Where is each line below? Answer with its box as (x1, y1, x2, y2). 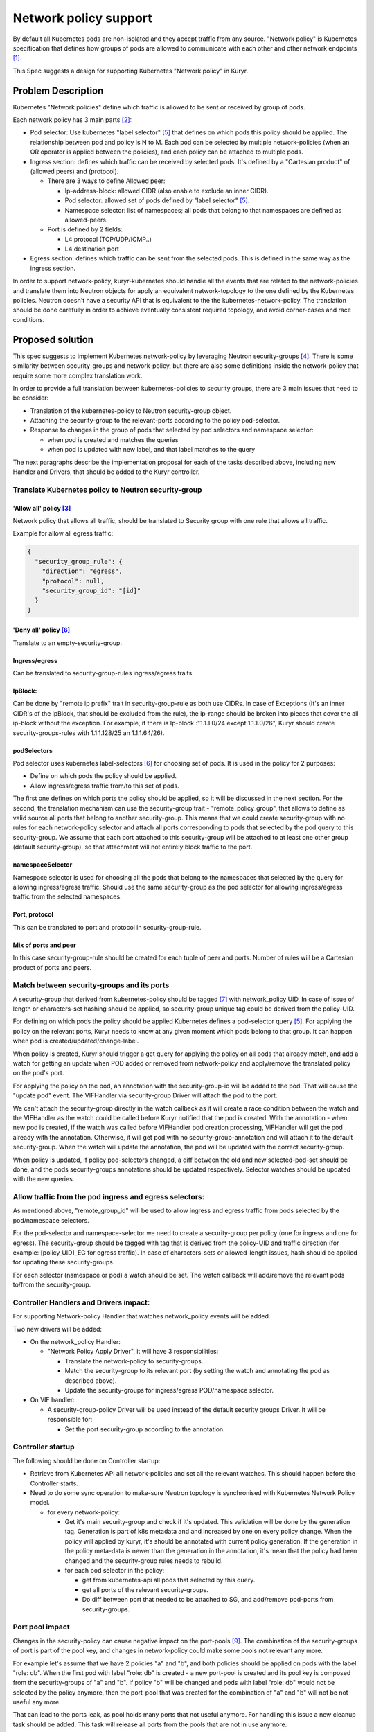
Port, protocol (12, 910, 54, 919)
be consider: (12, 394, 49, 402)
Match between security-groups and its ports (12, 980, 170, 990)
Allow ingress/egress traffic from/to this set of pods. (30, 781, 179, 790)
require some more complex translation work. (12, 371, 143, 380)
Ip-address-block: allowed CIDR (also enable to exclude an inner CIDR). (64, 186, 269, 195)
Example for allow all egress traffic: (12, 529, 114, 538)
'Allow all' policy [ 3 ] (12, 504, 71, 512)
